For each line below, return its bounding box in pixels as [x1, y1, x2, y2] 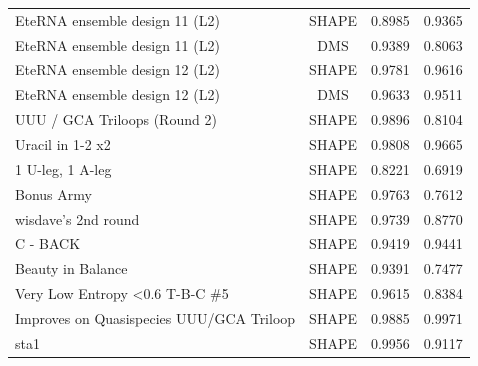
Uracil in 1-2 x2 [15, 133, 111, 154]
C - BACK [15, 233, 81, 254]
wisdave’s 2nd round [15, 208, 140, 229]
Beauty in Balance [15, 258, 128, 279]
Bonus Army [15, 183, 92, 204]
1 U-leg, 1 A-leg [15, 158, 112, 179]
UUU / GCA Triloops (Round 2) [15, 109, 217, 130]
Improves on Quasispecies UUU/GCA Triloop [15, 307, 296, 328]
